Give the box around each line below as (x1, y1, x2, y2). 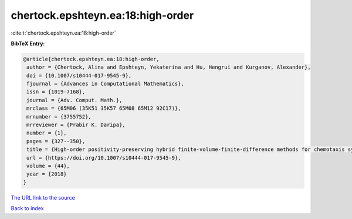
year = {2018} (26, 171, 67, 177)
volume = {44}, (26, 163, 70, 169)
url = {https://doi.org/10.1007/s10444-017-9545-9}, (26, 154, 181, 161)
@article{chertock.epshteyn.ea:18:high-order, (23, 56, 160, 62)
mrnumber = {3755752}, (26, 113, 92, 120)
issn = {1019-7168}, (26, 89, 86, 95)
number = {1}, (26, 130, 67, 136)
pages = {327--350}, (26, 138, 86, 144)
